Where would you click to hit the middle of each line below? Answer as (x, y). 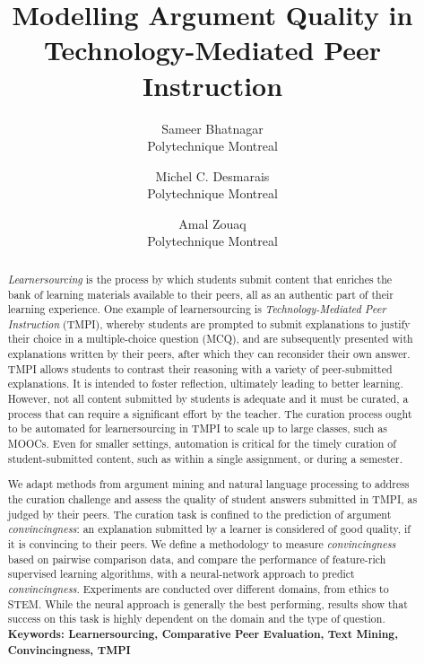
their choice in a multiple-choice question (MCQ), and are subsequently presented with (210, 339)
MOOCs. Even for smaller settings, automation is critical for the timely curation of (202, 444)
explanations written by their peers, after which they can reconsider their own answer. (209, 354)
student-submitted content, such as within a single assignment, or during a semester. (205, 458)
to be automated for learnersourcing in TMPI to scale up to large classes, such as (197, 428)
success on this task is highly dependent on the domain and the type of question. (196, 619)
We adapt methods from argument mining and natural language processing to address (208, 484)
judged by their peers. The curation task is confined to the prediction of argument (199, 514)
